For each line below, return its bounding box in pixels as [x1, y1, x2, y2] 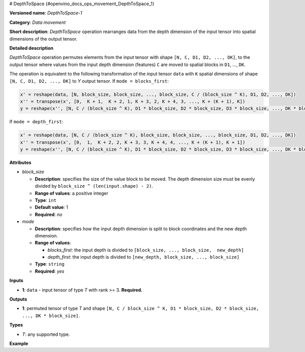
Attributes [9, 160, 32, 166]
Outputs [9, 296, 27, 302]
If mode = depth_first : [9, 119, 64, 125]
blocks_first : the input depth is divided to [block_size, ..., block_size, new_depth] [47, 247, 244, 253]
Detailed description [9, 45, 53, 51]
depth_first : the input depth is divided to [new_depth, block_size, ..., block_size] [47, 254, 240, 260]
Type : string [35, 261, 65, 267]
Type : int [35, 197, 57, 203]
